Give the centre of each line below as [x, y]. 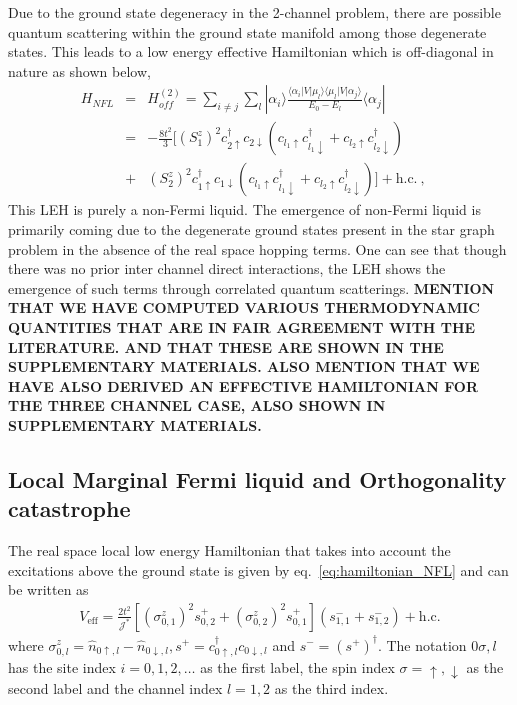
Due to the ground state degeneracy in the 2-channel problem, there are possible [254, 12]
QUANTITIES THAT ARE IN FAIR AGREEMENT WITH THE [242, 327]
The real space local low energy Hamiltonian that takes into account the [229, 550]
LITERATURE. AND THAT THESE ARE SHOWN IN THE [226, 346]
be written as [48, 589]
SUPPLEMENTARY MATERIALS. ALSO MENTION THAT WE [244, 366]
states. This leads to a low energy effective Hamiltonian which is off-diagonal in [251, 51]
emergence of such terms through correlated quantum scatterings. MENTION [251, 287]
